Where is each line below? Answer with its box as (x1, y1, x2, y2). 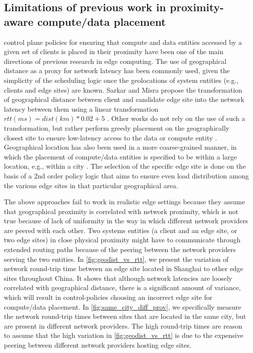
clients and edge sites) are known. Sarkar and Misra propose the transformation (4, 84, 242, 95)
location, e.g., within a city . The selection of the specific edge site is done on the (4, 161, 246, 171)
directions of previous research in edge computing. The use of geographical (4, 56, 227, 66)
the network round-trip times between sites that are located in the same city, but (4, 311, 246, 321)
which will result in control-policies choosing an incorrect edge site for (4, 292, 213, 302)
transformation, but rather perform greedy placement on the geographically (4, 122, 230, 133)
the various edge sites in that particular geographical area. (4, 180, 178, 190)
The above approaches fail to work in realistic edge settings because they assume (4, 196, 245, 207)
